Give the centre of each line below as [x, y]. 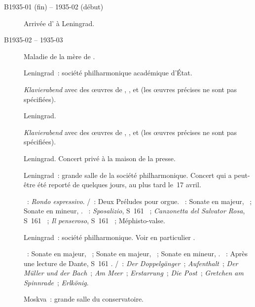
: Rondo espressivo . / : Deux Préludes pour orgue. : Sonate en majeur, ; [139, 201]
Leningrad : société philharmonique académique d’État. [108, 73]
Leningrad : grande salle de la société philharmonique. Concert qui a [128, 175]
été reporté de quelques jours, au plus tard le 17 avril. [119, 185]
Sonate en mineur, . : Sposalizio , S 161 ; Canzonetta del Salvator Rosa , [134, 211]
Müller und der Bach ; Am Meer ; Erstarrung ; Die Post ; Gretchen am [134, 273]
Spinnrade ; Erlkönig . [56, 282]
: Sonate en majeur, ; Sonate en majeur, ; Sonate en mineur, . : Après [137, 254]
